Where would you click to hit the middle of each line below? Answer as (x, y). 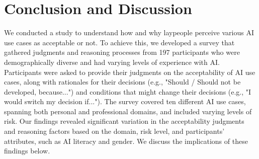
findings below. (27, 151)
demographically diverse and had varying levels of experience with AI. (112, 62)
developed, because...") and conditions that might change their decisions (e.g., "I (128, 91)
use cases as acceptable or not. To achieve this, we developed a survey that (119, 42)
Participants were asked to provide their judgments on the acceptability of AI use (130, 72)
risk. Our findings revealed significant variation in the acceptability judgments (124, 121)
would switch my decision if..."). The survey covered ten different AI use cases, (125, 101)
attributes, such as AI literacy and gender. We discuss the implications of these (126, 141)
